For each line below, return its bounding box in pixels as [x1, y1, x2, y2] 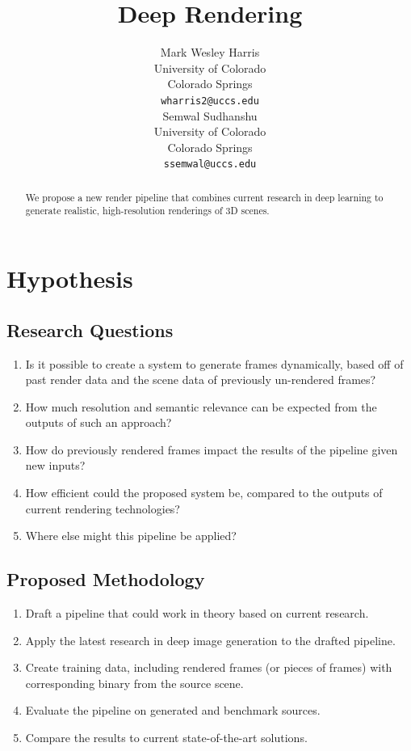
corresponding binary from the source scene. [25, 674, 244, 691]
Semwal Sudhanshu [162, 107, 258, 124]
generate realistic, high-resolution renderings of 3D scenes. [25, 204, 270, 217]
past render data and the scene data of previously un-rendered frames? [25, 371, 376, 388]
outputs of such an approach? [25, 414, 172, 431]
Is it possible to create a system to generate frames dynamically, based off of [25, 355, 404, 372]
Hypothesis [6, 262, 133, 295]
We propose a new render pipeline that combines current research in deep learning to [25, 190, 384, 204]
